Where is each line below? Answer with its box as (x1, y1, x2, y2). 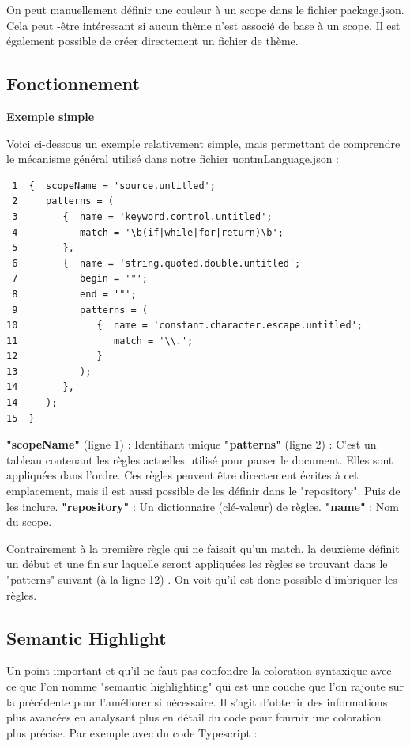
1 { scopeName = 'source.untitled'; (12, 180, 216, 191)
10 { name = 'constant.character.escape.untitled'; (6, 320, 363, 331)
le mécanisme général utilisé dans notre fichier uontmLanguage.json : (6, 150, 339, 167)
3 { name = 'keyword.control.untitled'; (12, 210, 273, 222)
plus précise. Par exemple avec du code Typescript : (6, 724, 258, 740)
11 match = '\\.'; (6, 335, 194, 346)
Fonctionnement (6, 71, 140, 96)
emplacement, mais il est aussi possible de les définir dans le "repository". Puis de (6, 483, 401, 499)
